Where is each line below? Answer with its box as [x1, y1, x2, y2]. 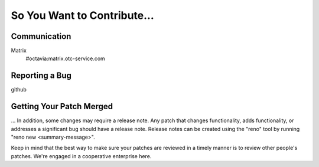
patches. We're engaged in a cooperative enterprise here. [11, 152, 152, 159]
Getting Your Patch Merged [11, 101, 113, 112]
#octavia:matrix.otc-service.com [25, 55, 106, 62]
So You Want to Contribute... [11, 9, 155, 22]
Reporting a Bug [11, 71, 72, 81]
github [11, 86, 27, 93]
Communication [11, 31, 71, 41]
